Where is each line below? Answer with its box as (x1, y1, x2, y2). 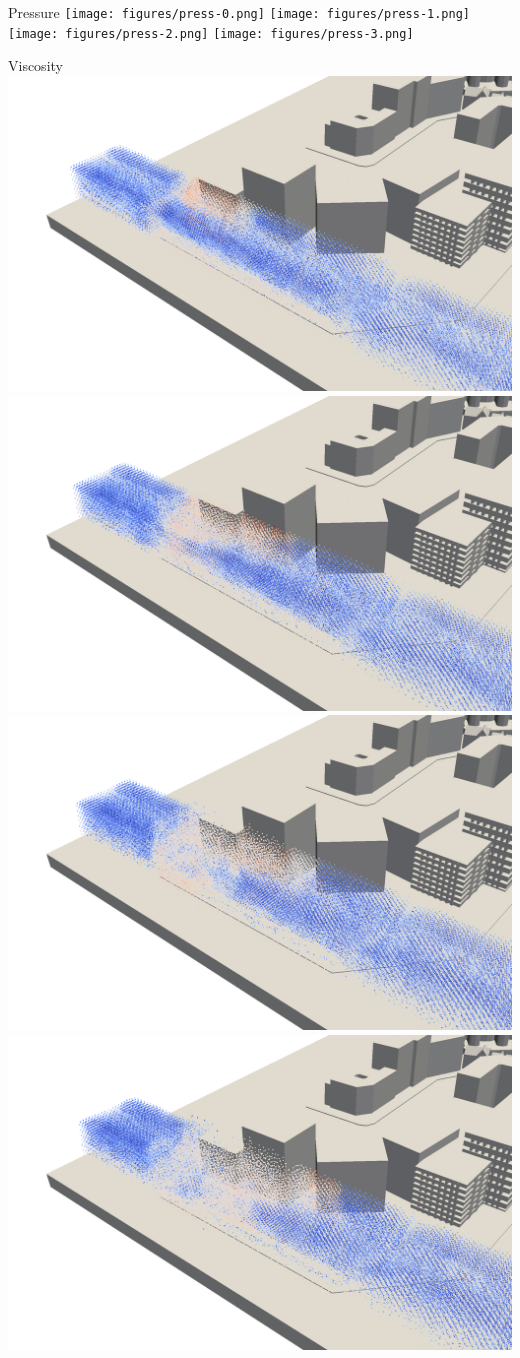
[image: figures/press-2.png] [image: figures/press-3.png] (8, 26, 414, 41)
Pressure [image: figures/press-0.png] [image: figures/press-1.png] (8, 2, 471, 22)
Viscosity (8, 55, 63, 76)
